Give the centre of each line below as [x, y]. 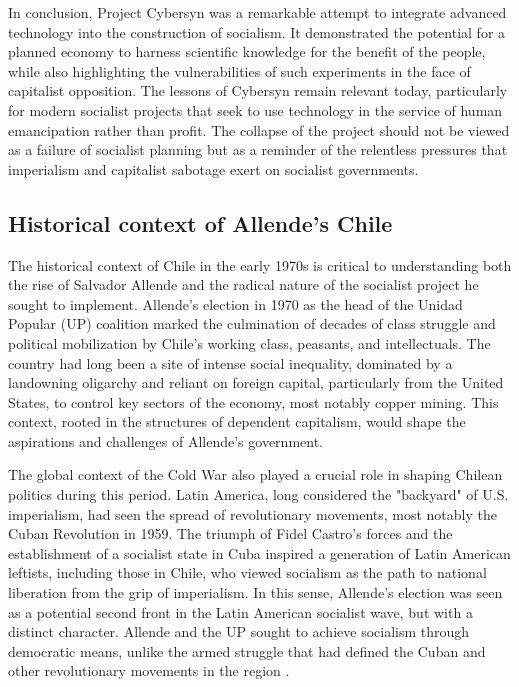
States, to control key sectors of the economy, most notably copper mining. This [253, 401]
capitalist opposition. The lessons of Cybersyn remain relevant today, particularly [258, 90]
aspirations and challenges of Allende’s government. [165, 440]
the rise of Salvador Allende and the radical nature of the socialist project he [243, 284]
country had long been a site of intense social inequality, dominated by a [230, 362]
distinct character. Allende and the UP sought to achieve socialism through [239, 631]
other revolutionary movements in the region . [149, 670]
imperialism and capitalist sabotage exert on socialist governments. [213, 168]
